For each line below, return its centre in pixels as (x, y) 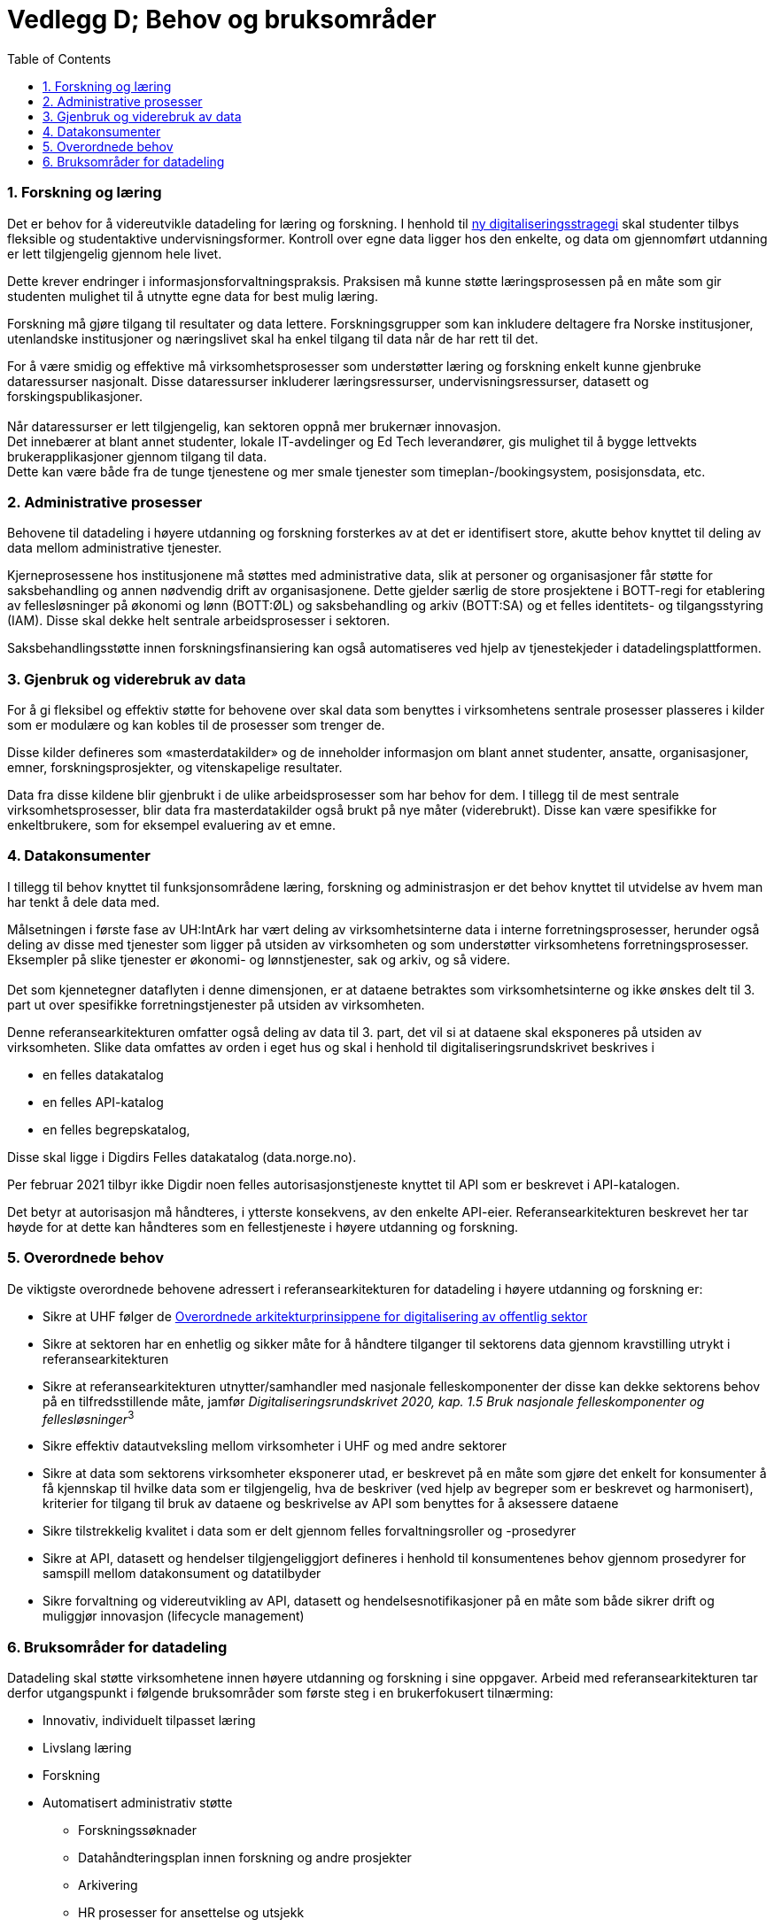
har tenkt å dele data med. (84, 902)
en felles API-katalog (103, 1102)
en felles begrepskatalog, (116, 1129)
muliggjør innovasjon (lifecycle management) (174, 1616)
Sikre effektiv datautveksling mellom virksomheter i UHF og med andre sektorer (275, 1446)
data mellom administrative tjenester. (115, 548)
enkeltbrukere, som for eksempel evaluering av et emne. (172, 825)
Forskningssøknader (137, 1830)
